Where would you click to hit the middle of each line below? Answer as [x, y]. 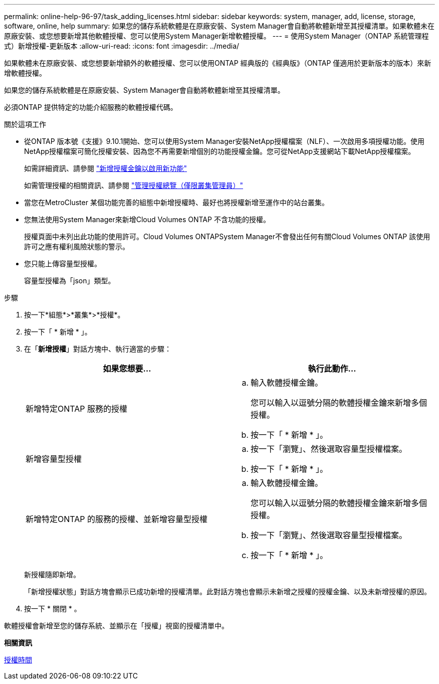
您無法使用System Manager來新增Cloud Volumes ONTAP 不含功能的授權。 [147, 219]
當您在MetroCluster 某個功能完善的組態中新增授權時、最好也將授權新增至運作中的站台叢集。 [176, 202]
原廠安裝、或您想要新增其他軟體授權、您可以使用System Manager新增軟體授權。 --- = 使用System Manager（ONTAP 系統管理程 [216, 36]
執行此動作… [332, 369]
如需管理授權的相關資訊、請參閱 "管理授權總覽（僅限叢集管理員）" [134, 185]
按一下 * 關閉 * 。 [53, 609]
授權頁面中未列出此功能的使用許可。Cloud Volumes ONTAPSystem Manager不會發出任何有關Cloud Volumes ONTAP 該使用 [227, 236]
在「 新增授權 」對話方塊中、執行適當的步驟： [98, 349]
